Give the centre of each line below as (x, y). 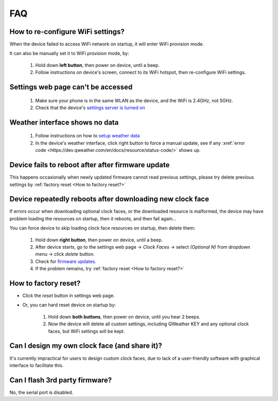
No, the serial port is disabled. (41, 392)
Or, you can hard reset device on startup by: (69, 305)
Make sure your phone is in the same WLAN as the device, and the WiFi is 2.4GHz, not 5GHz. (134, 100)
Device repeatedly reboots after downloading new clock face (109, 199)
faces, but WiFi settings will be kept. (86, 331)
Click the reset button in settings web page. (69, 295)
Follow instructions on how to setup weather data (88, 136)
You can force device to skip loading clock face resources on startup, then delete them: (102, 228)
